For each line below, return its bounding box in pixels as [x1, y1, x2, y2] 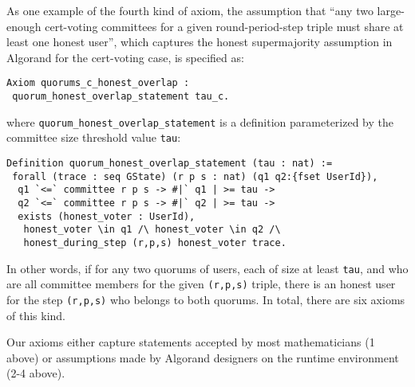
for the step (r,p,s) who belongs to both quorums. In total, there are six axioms [6, 291, 405, 307]
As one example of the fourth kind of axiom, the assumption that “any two [6, 2, 373, 18]
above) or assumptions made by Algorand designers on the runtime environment [6, 349, 399, 365]
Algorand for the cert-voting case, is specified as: [6, 49, 244, 65]
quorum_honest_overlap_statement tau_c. [12, 91, 230, 103]
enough [6, 18, 41, 34]
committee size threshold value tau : [6, 129, 181, 146]
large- [377, 2, 405, 18]
